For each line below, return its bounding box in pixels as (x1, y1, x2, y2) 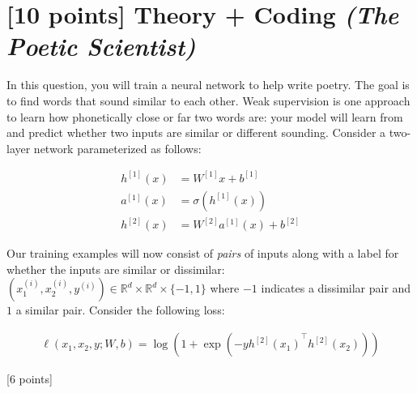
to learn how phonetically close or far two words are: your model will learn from (6, 108, 403, 125)
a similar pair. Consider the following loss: (15, 301, 225, 318)
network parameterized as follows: (33, 139, 202, 156)
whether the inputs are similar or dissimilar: (6, 260, 225, 277)
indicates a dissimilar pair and (261, 280, 411, 297)
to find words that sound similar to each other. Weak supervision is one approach (6, 92, 411, 109)
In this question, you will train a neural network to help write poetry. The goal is (6, 76, 410, 93)
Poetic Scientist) (6, 29, 196, 63)
